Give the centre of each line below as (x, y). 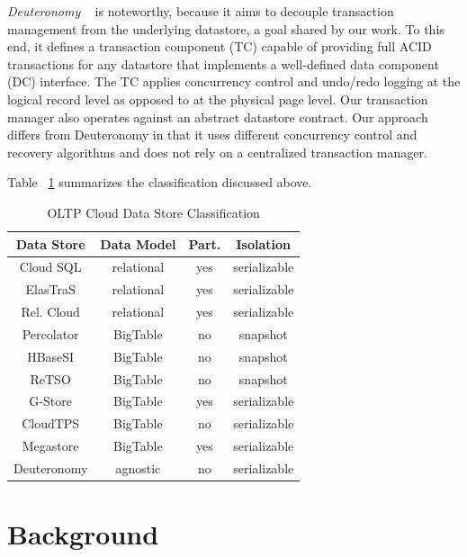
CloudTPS (51, 423)
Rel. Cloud (50, 312)
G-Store (50, 401)
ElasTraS (50, 289)
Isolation (264, 243)
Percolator (50, 333)
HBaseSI (51, 356)
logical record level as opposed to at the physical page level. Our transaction (218, 99)
